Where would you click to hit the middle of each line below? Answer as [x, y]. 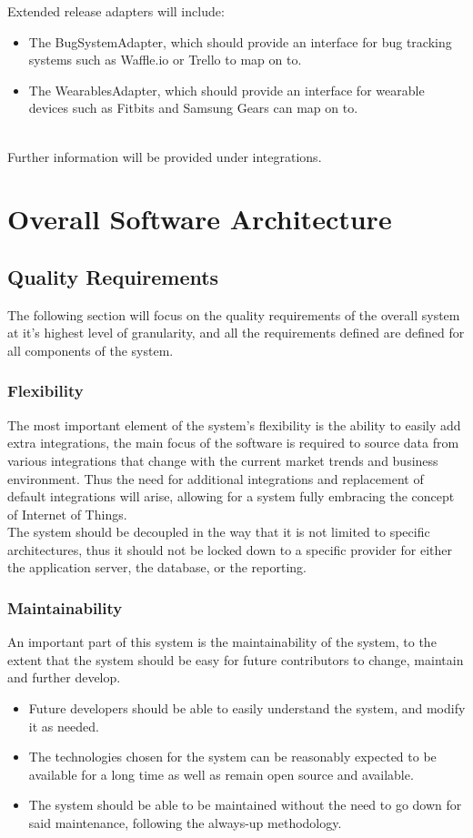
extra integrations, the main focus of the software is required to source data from [233, 443]
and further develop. [64, 677]
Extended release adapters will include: [116, 11]
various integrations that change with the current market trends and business [223, 460]
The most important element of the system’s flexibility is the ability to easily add [234, 424]
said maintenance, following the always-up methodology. [185, 823]
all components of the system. [91, 350]
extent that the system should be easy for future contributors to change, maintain [236, 659]
